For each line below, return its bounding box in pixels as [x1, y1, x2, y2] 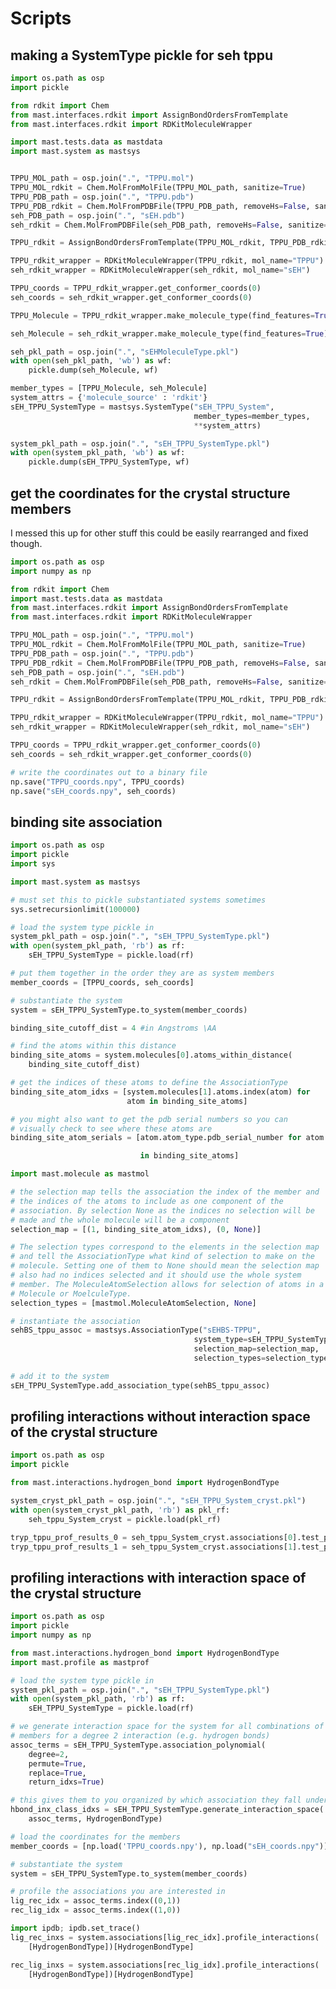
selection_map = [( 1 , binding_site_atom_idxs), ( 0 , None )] [10, 1224, 262, 1234]
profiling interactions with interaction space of [10, 1569, 307, 1586]
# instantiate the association [10, 1316, 141, 1326]
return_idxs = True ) [28, 1777, 105, 1787]
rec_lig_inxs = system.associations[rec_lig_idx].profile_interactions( [10, 1960, 320, 1970]
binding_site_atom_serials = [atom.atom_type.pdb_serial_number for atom [10, 1133, 325, 1143]
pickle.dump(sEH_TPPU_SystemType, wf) [28, 457, 190, 467]
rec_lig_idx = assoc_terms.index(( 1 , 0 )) [10, 1905, 182, 1916]
